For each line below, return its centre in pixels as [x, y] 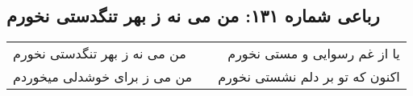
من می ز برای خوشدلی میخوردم [103, 77]
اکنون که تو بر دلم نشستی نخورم [309, 77]
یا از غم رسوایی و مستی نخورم [314, 54]
